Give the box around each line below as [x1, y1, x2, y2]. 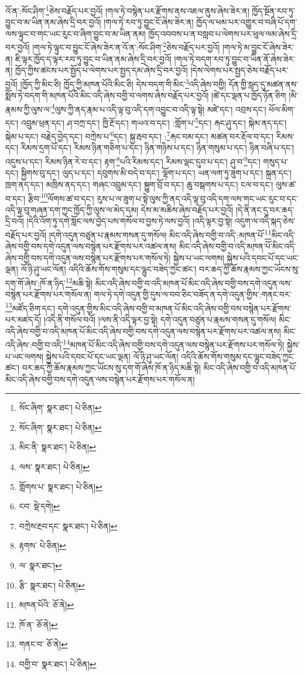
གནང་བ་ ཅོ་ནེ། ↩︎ [19, 638, 68, 650]
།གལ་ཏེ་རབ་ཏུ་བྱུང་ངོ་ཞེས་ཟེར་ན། [104, 16, 194, 28]
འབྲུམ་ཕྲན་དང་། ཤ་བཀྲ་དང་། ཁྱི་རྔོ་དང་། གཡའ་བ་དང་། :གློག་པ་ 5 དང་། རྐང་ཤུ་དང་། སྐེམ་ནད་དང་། [20, 114, 287, 129]
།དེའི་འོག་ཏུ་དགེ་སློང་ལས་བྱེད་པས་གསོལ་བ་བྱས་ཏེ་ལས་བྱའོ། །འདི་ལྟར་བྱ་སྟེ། [26, 215, 232, 227]
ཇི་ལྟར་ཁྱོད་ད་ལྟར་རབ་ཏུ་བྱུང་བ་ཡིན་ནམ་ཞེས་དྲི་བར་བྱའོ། [15, 52, 172, 65]
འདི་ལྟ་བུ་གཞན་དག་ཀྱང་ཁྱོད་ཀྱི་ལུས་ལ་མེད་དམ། [5, 203, 139, 215]
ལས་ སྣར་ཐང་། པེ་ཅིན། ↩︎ [19, 461, 90, 473]
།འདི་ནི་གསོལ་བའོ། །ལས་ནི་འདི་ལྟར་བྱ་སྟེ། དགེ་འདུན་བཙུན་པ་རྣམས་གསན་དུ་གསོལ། [43, 313, 276, 326]
